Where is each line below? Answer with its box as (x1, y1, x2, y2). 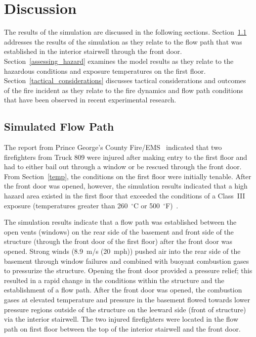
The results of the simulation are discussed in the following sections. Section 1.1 (4, 27, 247, 37)
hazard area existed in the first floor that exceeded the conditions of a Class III (4, 191, 245, 201)
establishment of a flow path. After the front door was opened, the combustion (4, 285, 242, 295)
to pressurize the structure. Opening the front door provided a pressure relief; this (4, 265, 253, 276)
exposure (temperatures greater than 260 (4, 200, 128, 210)
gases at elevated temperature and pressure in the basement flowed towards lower (4, 294, 251, 304)
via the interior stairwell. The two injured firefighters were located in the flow (4, 314, 239, 324)
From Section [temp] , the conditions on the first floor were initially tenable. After (4, 171, 252, 181)
